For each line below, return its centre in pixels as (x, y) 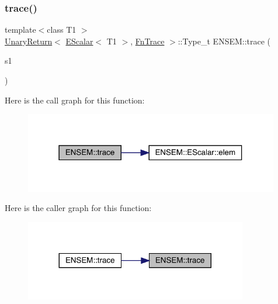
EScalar (79, 41)
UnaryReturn (29, 41)
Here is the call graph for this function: (75, 100)
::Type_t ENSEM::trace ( (224, 41)
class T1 (62, 30)
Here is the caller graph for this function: (78, 208)
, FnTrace (147, 41)
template (20, 30)
